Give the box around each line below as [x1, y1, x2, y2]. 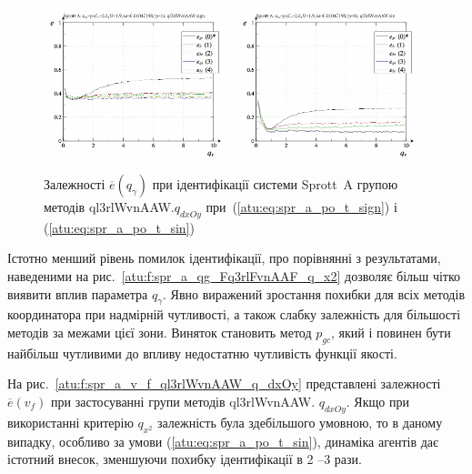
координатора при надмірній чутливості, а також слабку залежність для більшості [7, 305, 461, 324]
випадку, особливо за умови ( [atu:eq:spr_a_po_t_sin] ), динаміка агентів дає [7, 431, 439, 450]
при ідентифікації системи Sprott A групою [152, 174, 398, 193]
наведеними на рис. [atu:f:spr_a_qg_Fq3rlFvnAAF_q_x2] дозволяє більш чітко [7, 266, 461, 285]
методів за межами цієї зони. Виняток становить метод [7, 322, 312, 341]
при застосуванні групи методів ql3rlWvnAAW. [51, 391, 316, 410]
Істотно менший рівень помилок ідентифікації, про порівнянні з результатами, [7, 248, 441, 267]
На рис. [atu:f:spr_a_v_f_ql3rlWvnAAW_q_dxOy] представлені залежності [7, 374, 441, 393]
